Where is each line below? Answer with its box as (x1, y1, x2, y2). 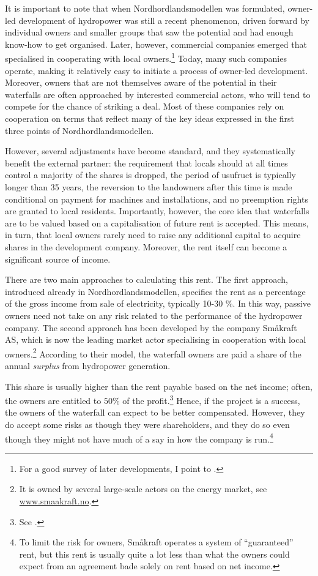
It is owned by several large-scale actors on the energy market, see (19, 482, 267, 495)
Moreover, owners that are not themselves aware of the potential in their (5, 76, 277, 89)
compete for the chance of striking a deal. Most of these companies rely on (5, 100, 284, 113)
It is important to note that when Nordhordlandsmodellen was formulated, (5, 2, 285, 14)
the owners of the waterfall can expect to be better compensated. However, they (5, 406, 305, 419)
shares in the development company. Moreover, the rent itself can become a (5, 240, 287, 253)
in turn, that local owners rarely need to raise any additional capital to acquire (5, 228, 301, 241)
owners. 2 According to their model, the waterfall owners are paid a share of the (5, 345, 301, 360)
